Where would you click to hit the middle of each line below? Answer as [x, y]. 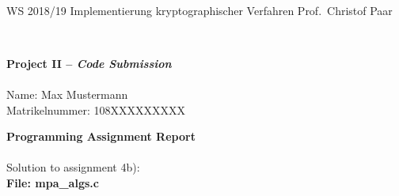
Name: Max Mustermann [67, 94]
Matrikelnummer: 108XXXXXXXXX [96, 109]
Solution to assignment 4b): [73, 167]
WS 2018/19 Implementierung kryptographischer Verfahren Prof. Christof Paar [199, 10]
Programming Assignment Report [101, 136]
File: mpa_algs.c [53, 182]
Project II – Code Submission [89, 63]
